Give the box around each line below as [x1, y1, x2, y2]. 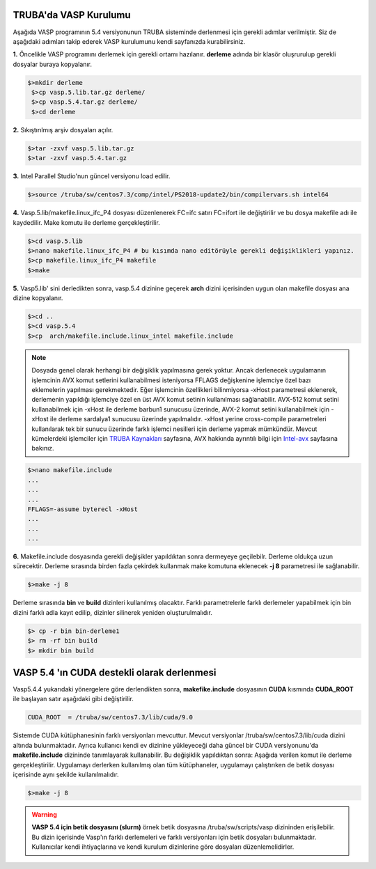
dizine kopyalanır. [13, 294, 63, 302]
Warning [31, 810, 57, 818]
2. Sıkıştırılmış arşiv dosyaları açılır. [13, 125, 113, 134]
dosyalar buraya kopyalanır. [13, 60, 92, 68]
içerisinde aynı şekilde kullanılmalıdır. [13, 770, 119, 778]
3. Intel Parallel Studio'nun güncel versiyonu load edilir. [13, 172, 171, 180]
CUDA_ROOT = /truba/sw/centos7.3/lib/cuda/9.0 [27, 714, 193, 721]
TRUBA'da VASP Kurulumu [13, 9, 131, 21]
